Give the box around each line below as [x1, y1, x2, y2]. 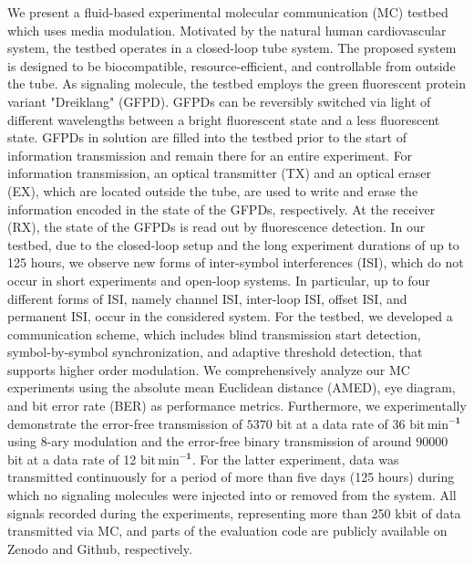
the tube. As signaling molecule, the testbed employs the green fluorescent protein [7, 74, 466, 93]
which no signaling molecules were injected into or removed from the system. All [7, 486, 457, 505]
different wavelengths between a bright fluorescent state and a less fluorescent [7, 110, 440, 129]
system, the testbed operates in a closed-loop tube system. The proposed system [7, 38, 457, 57]
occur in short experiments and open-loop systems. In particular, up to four [7, 270, 430, 289]
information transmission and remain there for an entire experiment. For [7, 145, 413, 164]
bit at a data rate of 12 [7, 449, 137, 468]
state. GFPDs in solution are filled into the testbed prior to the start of [7, 128, 407, 147]
